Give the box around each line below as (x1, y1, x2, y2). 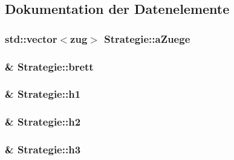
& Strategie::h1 (5, 86, 81, 101)
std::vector (5, 31, 57, 46)
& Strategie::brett (5, 59, 94, 74)
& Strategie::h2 (5, 114, 81, 129)
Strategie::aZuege (104, 31, 190, 46)
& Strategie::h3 (5, 142, 81, 157)
